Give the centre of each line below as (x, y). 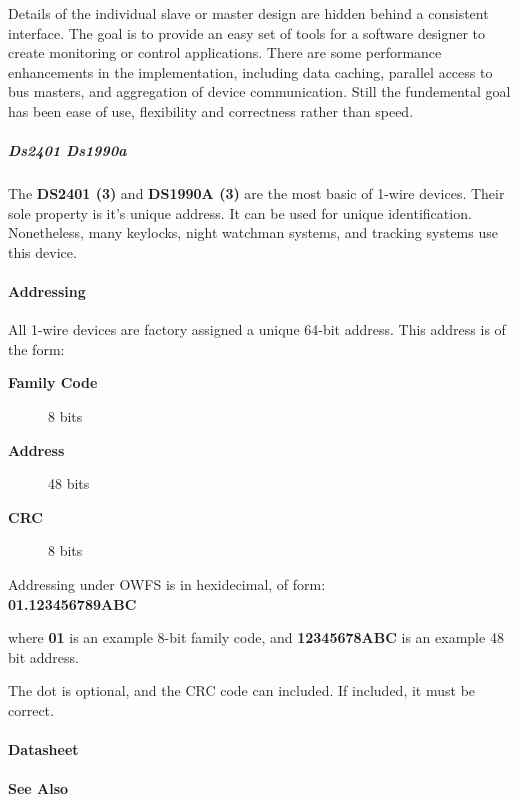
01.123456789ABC (72, 603)
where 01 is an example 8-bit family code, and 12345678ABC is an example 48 (256, 637)
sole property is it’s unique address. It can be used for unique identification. (240, 212)
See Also (38, 788)
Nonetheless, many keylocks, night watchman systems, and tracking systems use (253, 232)
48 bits (69, 483)
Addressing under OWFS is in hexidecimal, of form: (167, 584)
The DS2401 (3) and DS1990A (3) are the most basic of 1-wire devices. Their (256, 193)
